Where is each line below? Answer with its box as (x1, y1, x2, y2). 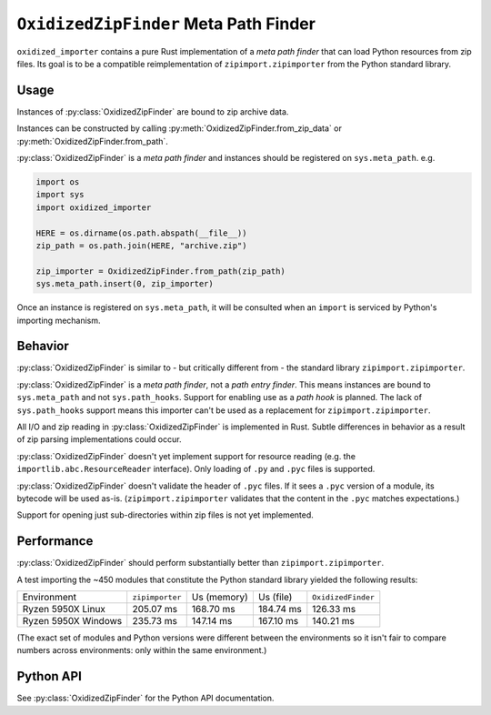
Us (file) (257, 591, 293, 603)
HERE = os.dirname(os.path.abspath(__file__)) (35, 227, 247, 238)
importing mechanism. (16, 315, 101, 326)
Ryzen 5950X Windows (22, 615, 123, 627)
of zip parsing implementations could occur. (16, 434, 182, 445)
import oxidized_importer (35, 202, 152, 213)
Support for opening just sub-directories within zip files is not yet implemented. (16, 509, 314, 520)
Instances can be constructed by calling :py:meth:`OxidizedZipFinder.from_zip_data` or (16, 123, 343, 134)
